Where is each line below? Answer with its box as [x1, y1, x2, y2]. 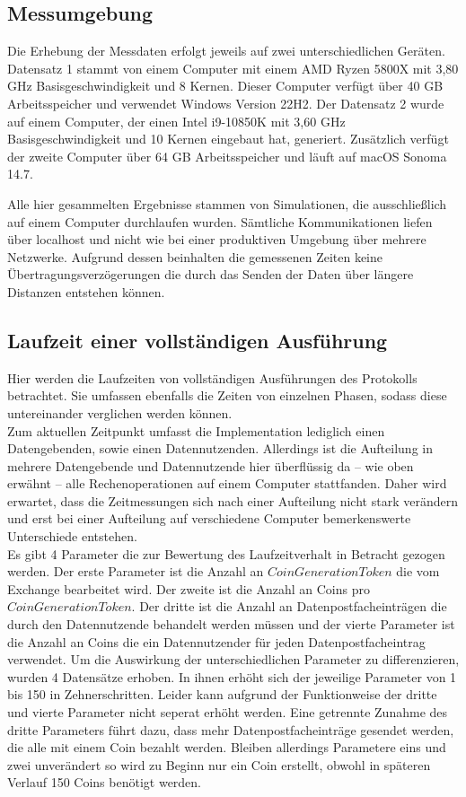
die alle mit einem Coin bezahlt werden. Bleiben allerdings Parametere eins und [7, 738, 446, 757]
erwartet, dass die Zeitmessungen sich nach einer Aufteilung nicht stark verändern [7, 491, 458, 510]
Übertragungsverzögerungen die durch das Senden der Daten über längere [7, 265, 414, 284]
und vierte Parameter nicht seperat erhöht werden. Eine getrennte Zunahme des [7, 703, 448, 721]
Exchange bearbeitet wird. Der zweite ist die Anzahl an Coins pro [7, 579, 370, 598]
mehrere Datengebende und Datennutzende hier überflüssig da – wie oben [7, 456, 414, 475]
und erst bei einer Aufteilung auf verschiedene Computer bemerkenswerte [7, 509, 411, 528]
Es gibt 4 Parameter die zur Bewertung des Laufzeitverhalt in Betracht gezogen [7, 544, 445, 563]
